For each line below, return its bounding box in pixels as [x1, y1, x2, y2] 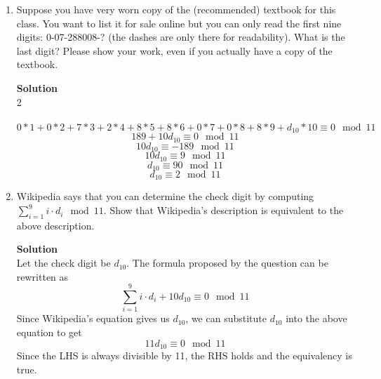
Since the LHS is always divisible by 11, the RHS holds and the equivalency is [16, 348, 352, 362]
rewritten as [16, 269, 69, 284]
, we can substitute [185, 311, 267, 326]
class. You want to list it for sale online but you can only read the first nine [16, 15, 342, 30]
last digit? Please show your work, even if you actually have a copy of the [16, 43, 333, 58]
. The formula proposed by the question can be [126, 255, 328, 270]
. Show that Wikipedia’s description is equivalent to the [103, 203, 344, 218]
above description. [16, 218, 95, 232]
